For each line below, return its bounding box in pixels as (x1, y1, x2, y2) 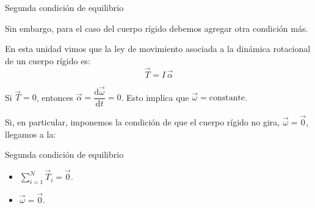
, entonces (36, 91, 74, 103)
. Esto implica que (121, 91, 189, 103)
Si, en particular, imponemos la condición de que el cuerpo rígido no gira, (5, 116, 280, 128)
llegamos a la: (5, 127, 56, 140)
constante (209, 94, 245, 103)
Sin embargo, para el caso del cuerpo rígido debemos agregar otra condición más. (5, 21, 308, 34)
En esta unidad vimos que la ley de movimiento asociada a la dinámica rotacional (5, 42, 311, 55)
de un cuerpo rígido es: (5, 54, 90, 67)
